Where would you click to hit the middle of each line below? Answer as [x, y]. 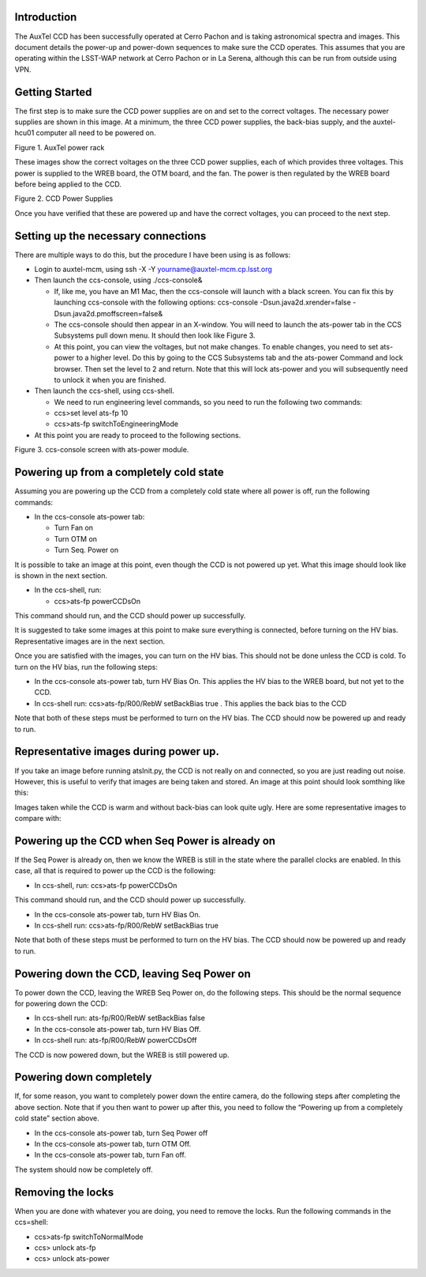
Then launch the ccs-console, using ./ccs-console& [118, 280]
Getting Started [53, 92]
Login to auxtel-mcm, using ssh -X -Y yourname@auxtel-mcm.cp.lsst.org [153, 270]
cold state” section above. [57, 1118]
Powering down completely [83, 1077]
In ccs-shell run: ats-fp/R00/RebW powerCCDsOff [116, 1041]
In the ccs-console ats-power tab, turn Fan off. [110, 1155]
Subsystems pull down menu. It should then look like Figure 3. [155, 335]
